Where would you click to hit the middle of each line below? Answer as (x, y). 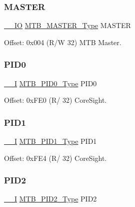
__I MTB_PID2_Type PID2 (50, 199)
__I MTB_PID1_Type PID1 (50, 141)
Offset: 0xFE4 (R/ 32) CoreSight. (55, 158)
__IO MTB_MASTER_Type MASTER (67, 25)
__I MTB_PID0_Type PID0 (50, 83)
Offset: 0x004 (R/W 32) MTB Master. (63, 42)
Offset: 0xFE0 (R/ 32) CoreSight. (55, 100)
